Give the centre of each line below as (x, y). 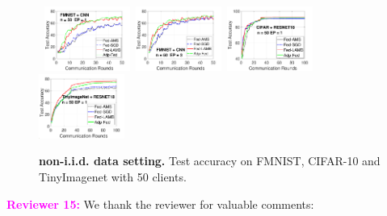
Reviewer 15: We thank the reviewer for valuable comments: (160, 204)
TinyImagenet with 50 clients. (113, 176)
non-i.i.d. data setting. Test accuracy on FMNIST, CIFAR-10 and (210, 161)
